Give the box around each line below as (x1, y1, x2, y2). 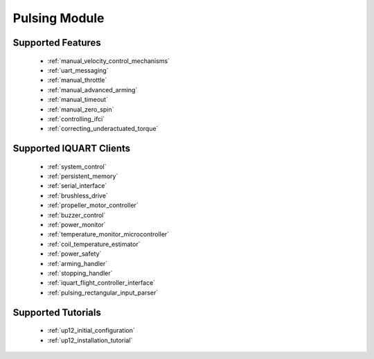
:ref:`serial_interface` (47, 182, 107, 190)
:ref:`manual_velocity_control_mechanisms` (47, 56, 170, 65)
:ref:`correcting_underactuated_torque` (47, 125, 159, 133)
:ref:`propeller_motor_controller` (47, 201, 139, 209)
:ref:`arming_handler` (47, 259, 108, 268)
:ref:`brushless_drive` (47, 191, 109, 200)
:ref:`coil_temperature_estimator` (47, 240, 141, 248)
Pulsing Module (12, 10, 105, 26)
